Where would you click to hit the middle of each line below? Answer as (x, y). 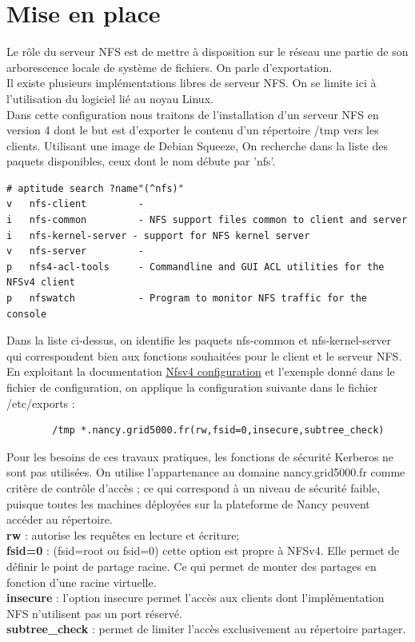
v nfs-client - (75, 204)
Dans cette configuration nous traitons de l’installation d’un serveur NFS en (193, 114)
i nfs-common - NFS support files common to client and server (207, 220)
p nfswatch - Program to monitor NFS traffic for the (187, 299)
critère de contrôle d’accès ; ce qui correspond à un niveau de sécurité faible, (194, 487)
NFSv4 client (41, 283)
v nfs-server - (75, 251)
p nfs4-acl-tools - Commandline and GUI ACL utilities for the (196, 267)
